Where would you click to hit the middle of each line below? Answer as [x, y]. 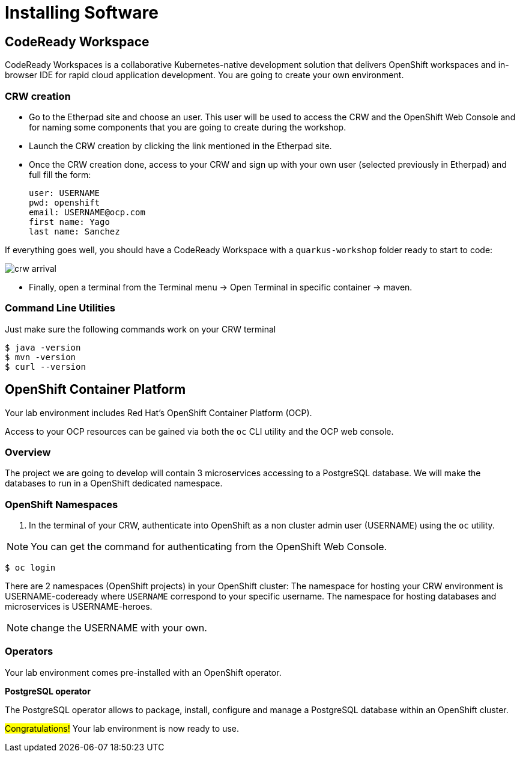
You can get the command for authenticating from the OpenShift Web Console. [209, 547]
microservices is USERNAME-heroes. [79, 607]
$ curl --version [45, 366]
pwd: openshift [65, 202]
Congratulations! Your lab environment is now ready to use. [122, 728]
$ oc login [30, 568]
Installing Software [82, 13]
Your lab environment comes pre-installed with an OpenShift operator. [143, 672]
